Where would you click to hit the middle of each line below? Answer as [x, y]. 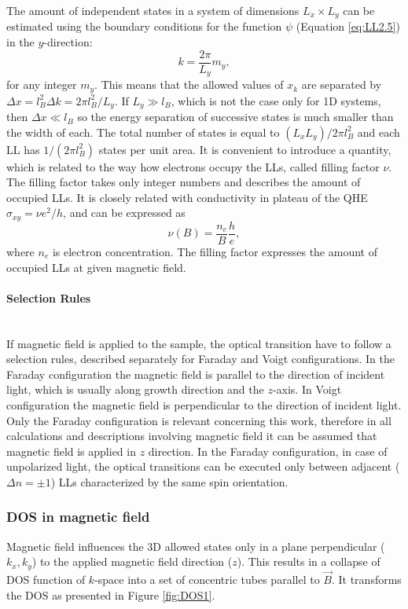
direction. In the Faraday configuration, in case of [268, 451]
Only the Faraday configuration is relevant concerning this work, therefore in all [199, 420]
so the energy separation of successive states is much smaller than [235, 117]
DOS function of [46, 579]
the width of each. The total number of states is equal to [143, 132]
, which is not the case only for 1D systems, [276, 100]
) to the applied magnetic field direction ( [132, 561]
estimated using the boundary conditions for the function [144, 26]
